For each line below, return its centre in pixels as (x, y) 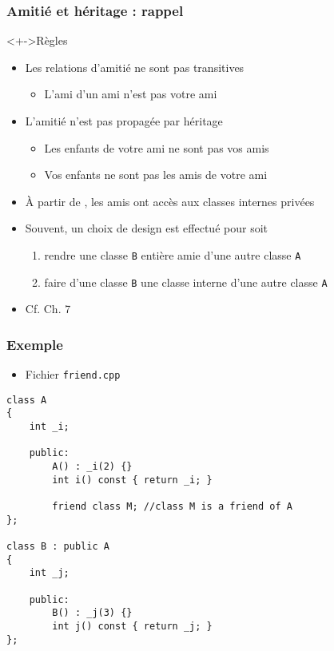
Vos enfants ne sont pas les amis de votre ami (156, 175)
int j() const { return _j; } (132, 626)
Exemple (35, 344)
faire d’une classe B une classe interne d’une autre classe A (186, 282)
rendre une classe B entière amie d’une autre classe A (173, 254)
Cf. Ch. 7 (48, 309)
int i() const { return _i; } (132, 480)
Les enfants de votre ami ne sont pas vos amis (157, 147)
